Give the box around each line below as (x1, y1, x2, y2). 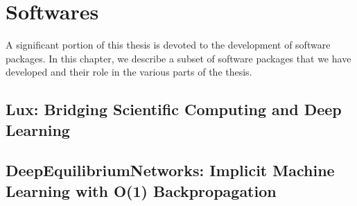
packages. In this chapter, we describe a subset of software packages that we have (6, 51, 351, 65)
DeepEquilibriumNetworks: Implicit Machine (6, 160, 335, 181)
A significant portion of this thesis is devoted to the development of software (6, 37, 331, 52)
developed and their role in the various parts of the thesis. (6, 65, 252, 79)
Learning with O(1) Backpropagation (6, 180, 277, 201)
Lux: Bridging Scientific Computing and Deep (6, 98, 342, 120)
